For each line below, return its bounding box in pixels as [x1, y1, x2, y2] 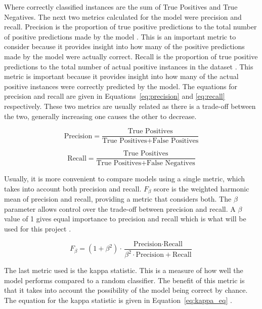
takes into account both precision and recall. [4, 183, 142, 194]
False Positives [152, 137, 199, 145]
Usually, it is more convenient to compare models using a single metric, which [4, 173, 245, 184]
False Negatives [147, 160, 195, 167]
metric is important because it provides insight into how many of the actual [4, 71, 239, 82]
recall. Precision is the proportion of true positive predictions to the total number [4, 21, 257, 32]
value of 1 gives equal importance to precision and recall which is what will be [4, 213, 246, 224]
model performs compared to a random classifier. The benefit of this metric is [4, 275, 245, 285]
